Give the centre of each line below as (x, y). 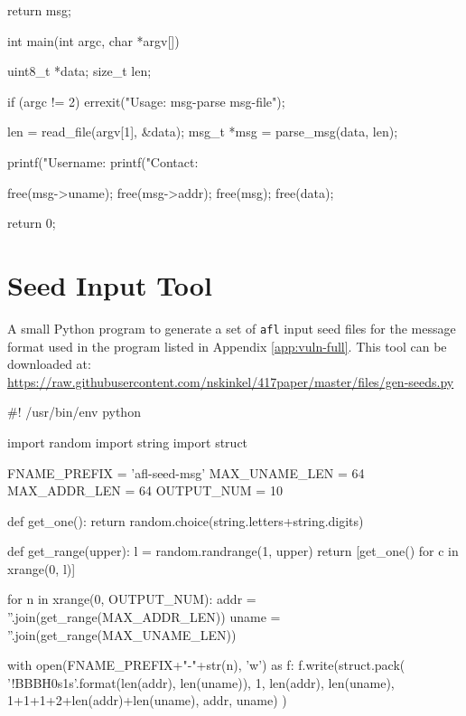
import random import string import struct (128, 442)
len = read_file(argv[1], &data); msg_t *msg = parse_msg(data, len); (203, 132)
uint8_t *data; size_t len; (79, 71)
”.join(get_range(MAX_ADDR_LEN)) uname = (144, 617)
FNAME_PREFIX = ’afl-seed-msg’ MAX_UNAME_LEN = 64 (186, 472)
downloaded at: (49, 364)
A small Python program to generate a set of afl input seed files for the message (232, 328)
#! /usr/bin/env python (74, 412)
